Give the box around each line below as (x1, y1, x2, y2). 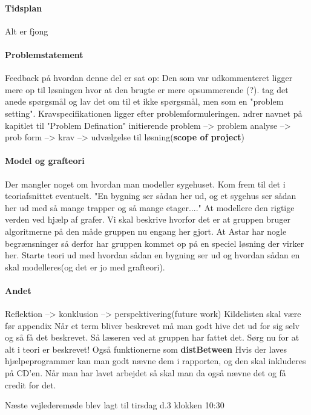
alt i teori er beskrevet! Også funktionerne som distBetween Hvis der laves (5, 342, 287, 355)
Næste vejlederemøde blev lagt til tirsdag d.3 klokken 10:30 (5, 399, 224, 411)
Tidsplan (5, 1, 42, 14)
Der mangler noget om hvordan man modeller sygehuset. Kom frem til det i (5, 177, 286, 190)
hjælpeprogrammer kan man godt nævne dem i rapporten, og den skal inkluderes (5, 355, 306, 367)
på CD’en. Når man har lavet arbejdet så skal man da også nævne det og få (5, 367, 286, 379)
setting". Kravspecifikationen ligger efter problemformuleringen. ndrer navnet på (5, 106, 303, 119)
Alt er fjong (5, 24, 48, 37)
